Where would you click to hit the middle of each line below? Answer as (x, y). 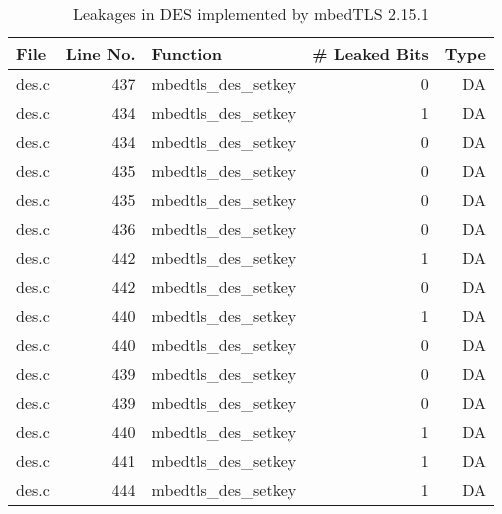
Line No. (100, 53)
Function (186, 53)
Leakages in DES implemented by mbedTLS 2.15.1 (250, 13)
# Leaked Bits (370, 53)
